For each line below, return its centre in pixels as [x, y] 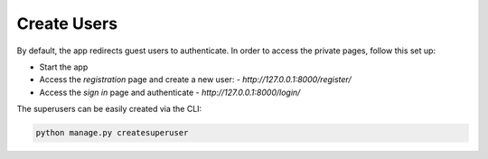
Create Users [67, 23]
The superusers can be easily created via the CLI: [109, 109]
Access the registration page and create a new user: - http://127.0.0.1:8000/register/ [195, 79]
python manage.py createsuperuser [112, 133]
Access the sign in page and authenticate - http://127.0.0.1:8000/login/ [170, 92]
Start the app [64, 67]
